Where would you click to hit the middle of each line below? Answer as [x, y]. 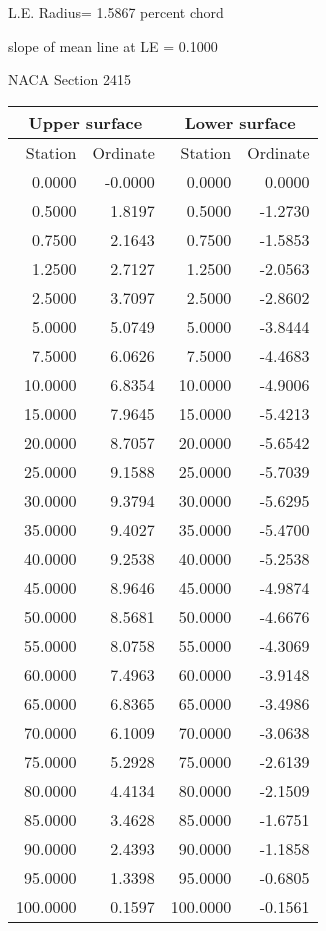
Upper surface [85, 122]
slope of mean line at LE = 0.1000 [113, 45]
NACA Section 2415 [69, 79]
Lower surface [240, 122]
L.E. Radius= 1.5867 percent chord [116, 12]
